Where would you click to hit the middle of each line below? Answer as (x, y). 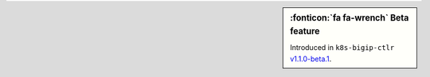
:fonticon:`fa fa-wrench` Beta (350, 18)
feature (305, 31)
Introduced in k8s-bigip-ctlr (342, 48)
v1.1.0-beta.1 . (311, 59)
